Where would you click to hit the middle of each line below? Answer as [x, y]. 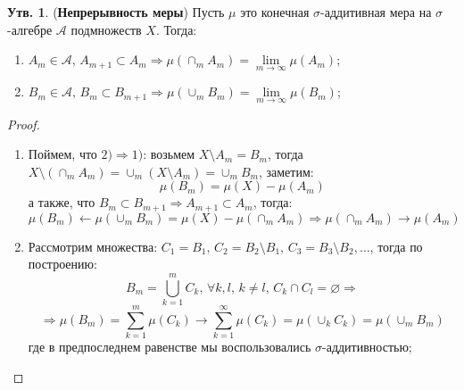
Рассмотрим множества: [93, 246]
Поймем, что [62, 154]
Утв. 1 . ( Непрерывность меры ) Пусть [116, 12]
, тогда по [396, 246]
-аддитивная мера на [376, 12]
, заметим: [286, 171]
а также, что [62, 202]
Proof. [24, 124]
